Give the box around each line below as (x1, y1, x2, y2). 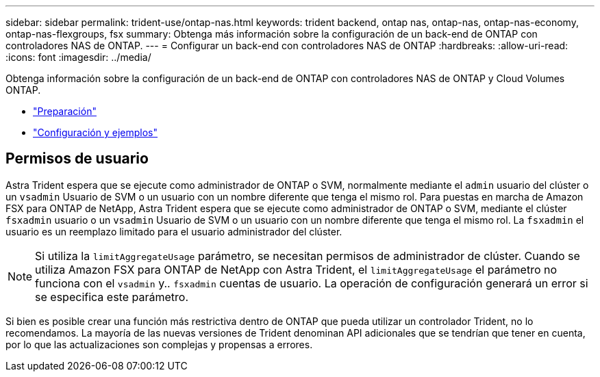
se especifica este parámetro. (35, 289, 188, 304)
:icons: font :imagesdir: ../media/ (5, 51, 151, 63)
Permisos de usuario (5, 150, 149, 168)
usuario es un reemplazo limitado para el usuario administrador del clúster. (5, 225, 342, 237)
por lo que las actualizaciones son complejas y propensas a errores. (5, 338, 313, 350)
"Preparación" (33, 105, 97, 117)
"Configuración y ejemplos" (33, 127, 158, 138)
